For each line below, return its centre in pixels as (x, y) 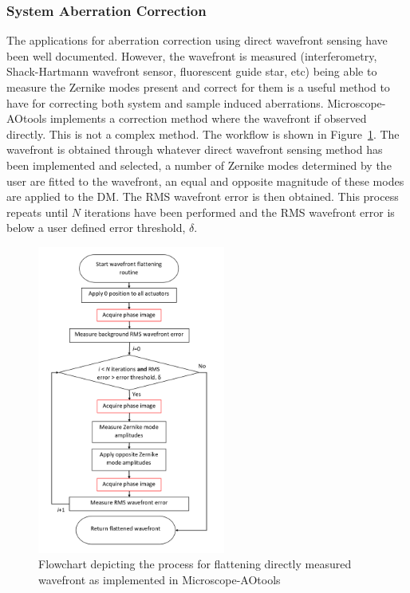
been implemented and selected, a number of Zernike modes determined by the (199, 165)
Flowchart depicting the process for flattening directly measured (195, 564)
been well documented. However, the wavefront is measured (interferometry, (192, 55)
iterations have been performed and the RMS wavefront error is (239, 212)
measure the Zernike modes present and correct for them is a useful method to (198, 87)
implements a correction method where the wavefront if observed (208, 118)
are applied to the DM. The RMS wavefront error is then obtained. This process (203, 196)
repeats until (37, 212)
